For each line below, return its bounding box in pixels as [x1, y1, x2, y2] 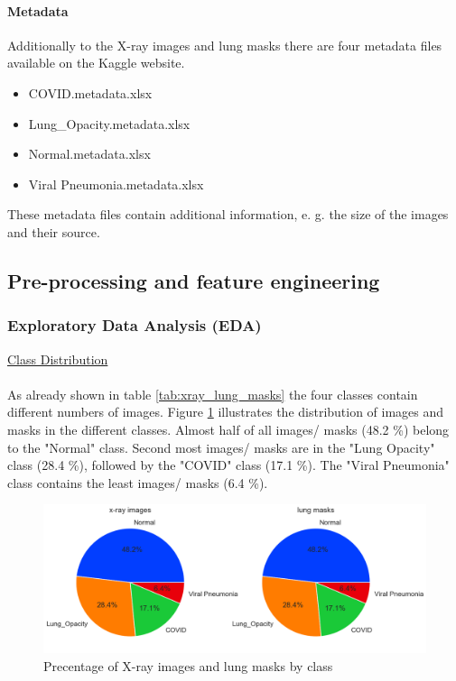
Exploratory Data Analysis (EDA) [7, 314, 262, 336]
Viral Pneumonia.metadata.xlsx [28, 174, 204, 193]
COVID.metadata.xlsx [28, 83, 153, 102]
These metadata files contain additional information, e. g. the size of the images [7, 205, 449, 224]
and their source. [7, 222, 100, 241]
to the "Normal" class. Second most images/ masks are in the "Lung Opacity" [7, 437, 435, 456]
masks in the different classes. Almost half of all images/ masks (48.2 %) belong [7, 419, 450, 438]
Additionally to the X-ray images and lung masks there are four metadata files [7, 35, 442, 54]
